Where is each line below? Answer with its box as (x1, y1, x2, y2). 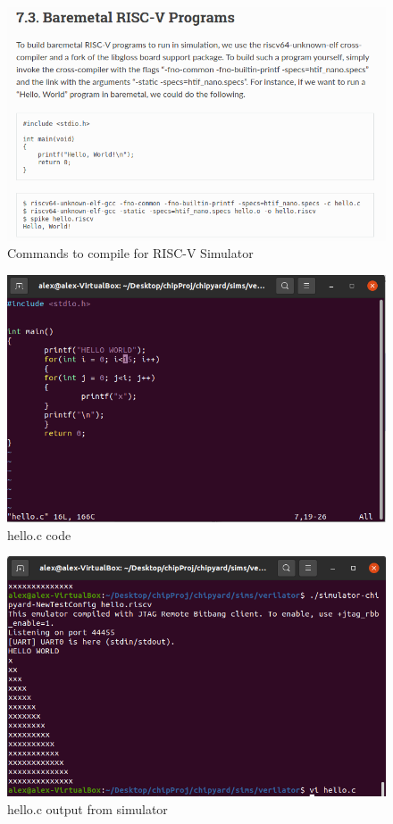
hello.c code (7, 525, 71, 544)
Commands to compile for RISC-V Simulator (7, 244, 254, 262)
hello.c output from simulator (7, 799, 168, 818)
